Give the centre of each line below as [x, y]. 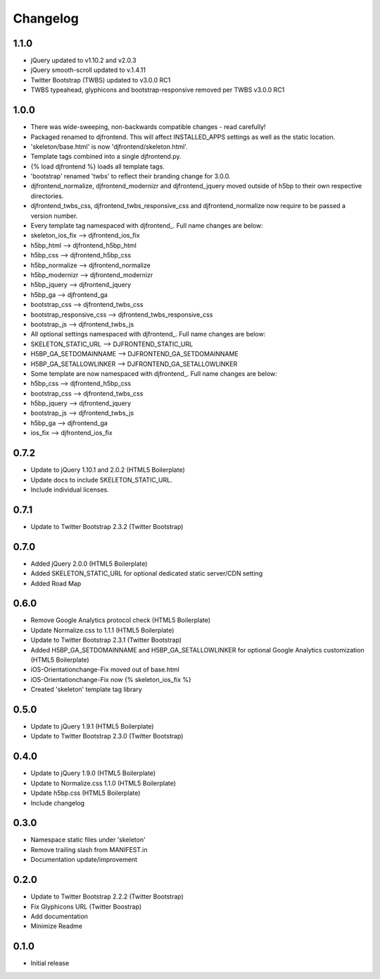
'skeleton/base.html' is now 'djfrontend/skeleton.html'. [109, 146]
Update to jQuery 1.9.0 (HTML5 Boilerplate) [93, 773]
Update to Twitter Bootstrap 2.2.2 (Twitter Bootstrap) [107, 896]
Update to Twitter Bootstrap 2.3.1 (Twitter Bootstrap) [106, 640]
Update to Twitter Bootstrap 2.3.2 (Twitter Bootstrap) [107, 526]
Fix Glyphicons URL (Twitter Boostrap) [86, 906]
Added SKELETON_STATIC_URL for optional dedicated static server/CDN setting [147, 573]
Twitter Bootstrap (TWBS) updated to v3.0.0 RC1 [101, 80]
